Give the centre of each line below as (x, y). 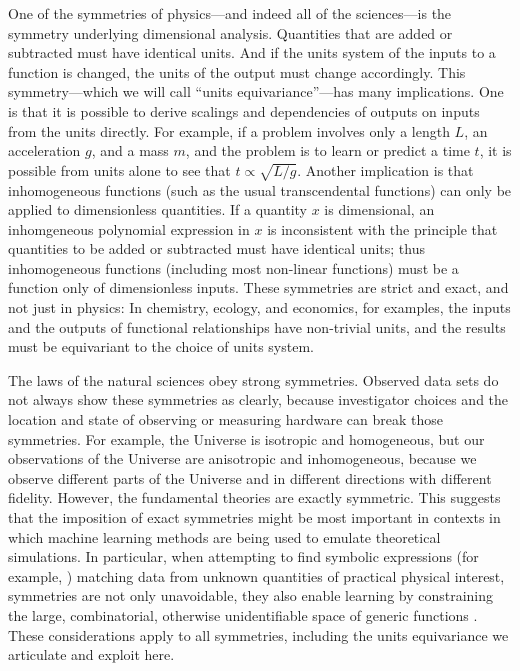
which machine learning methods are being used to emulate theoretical (224, 536)
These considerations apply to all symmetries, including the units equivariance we (258, 634)
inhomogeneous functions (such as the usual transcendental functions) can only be (260, 189)
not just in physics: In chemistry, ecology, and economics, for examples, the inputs (259, 307)
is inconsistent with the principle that (382, 228)
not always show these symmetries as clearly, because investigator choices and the (258, 399)
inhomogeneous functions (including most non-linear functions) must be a (233, 267)
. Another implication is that (385, 169)
